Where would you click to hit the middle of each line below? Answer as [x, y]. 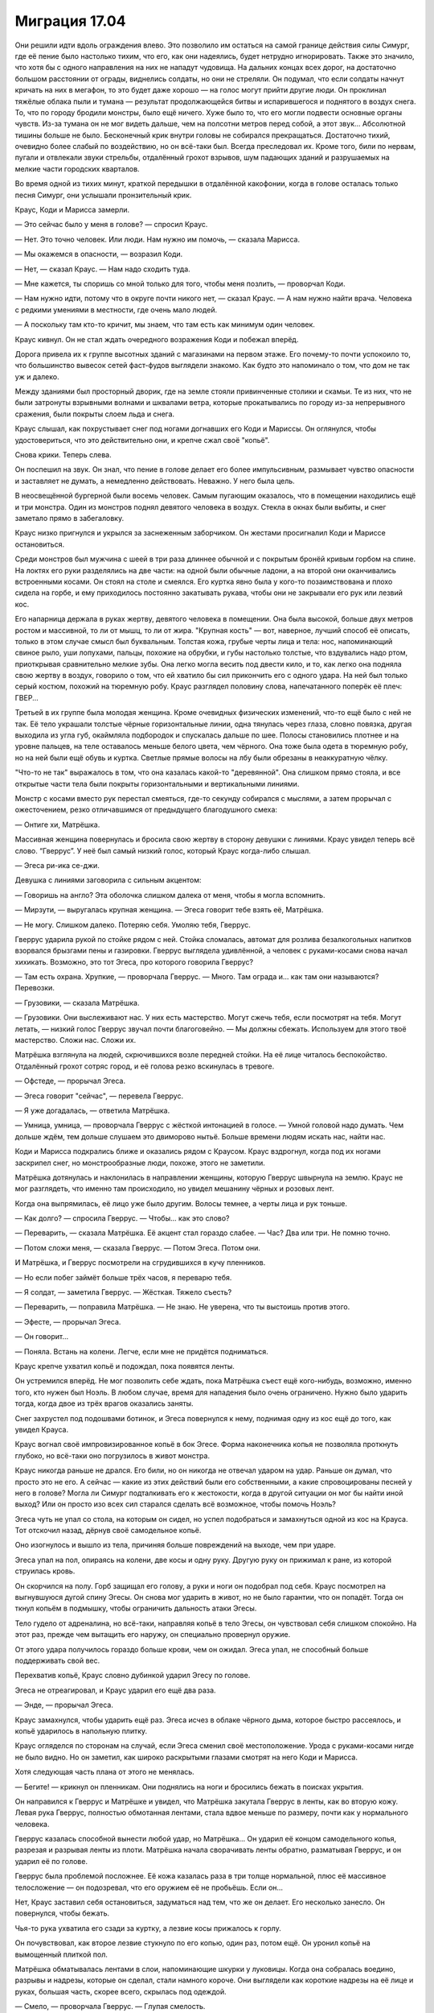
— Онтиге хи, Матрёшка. [57, 825]
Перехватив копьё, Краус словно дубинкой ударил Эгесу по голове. [133, 1676]
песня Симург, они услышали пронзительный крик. [103, 195]
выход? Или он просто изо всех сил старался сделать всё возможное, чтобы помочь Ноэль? [176, 1504]
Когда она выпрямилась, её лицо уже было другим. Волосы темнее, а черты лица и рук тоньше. [181, 1203]
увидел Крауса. [41, 1429]
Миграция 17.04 [70, 21]
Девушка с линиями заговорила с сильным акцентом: [108, 880]
